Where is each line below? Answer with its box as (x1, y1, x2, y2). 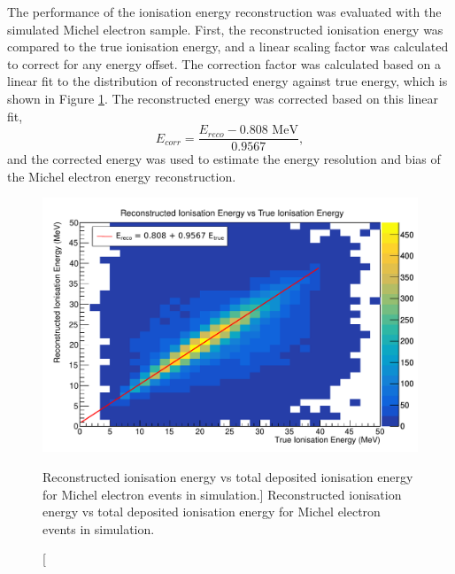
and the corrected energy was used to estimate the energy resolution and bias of (7, 150, 441, 168)
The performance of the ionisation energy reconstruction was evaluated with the (7, 3, 442, 20)
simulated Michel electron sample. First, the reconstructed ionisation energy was (7, 19, 443, 38)
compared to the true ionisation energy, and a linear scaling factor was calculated (7, 37, 449, 56)
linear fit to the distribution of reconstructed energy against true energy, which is (7, 72, 448, 90)
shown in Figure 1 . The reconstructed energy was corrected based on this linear (7, 89, 438, 107)
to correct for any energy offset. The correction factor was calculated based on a (7, 54, 442, 73)
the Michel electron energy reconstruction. (7, 167, 236, 185)
